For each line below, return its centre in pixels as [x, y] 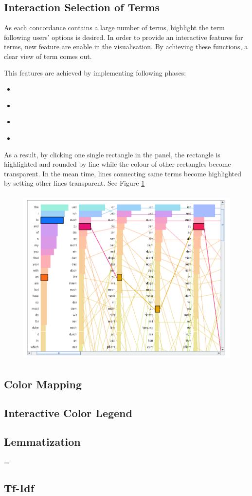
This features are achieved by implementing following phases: [95, 72]
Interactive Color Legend [68, 412]
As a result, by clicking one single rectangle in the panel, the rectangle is [112, 154]
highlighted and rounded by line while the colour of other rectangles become [117, 164]
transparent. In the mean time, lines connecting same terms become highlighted [123, 173]
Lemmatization [42, 441]
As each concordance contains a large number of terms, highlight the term [114, 28]
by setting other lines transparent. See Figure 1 [74, 183]
